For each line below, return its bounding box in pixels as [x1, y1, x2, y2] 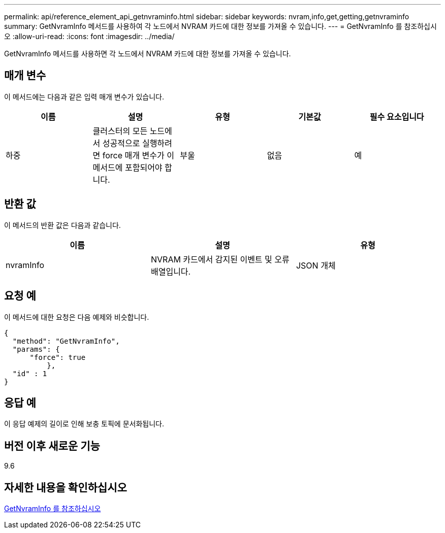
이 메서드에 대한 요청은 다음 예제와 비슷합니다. [4, 312, 149, 321]
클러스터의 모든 [92, 125, 148, 136]
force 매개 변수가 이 [102, 150, 174, 160]
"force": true [29, 353, 86, 361]
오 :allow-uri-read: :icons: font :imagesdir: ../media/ [4, 32, 175, 41]
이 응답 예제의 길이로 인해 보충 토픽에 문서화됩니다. [4, 419, 164, 428]
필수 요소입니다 [369, 111, 424, 122]
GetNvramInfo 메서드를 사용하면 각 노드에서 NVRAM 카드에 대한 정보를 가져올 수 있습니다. [4, 49, 291, 58]
